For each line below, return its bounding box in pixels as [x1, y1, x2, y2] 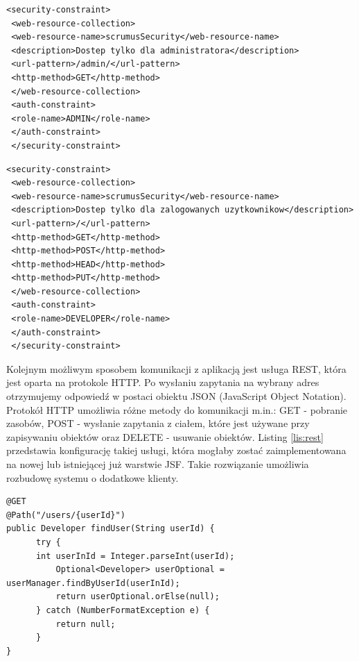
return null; [55, 619, 116, 629]
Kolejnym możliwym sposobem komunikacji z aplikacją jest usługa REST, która [6, 361, 347, 376]
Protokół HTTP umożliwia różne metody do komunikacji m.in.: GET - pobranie [6, 402, 348, 417]
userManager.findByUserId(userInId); [6, 578, 180, 588]
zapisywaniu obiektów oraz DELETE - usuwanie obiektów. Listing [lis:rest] [6, 429, 324, 444]
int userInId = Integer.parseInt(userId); [35, 551, 235, 561]
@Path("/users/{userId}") [6, 510, 125, 520]
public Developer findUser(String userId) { [6, 524, 215, 534]
